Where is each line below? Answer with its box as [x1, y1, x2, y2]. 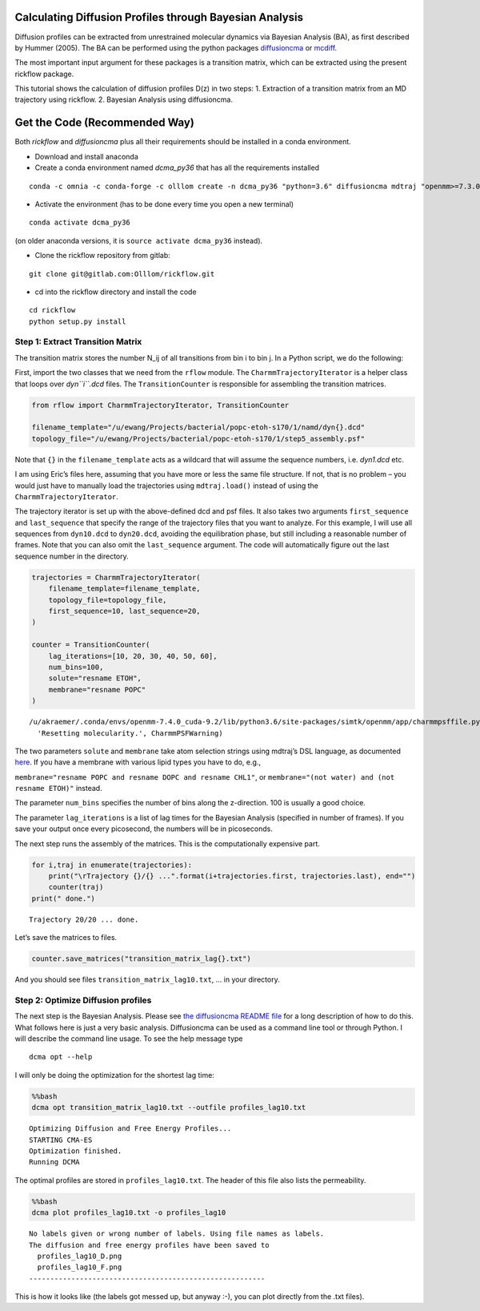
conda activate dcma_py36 [29, 218, 131, 228]
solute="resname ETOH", [48, 674, 142, 683]
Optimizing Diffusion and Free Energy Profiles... [29, 1124, 232, 1133]
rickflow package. [14, 69, 74, 79]
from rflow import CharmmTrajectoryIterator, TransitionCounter [31, 401, 290, 409]
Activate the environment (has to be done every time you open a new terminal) [34, 199, 294, 208]
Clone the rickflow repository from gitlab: [34, 251, 171, 260]
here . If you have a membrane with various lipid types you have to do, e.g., [14, 757, 262, 767]
